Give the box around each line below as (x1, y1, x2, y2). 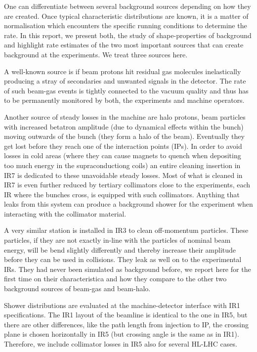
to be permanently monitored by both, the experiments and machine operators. (4, 95, 245, 105)
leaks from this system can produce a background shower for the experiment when (4, 199, 253, 209)
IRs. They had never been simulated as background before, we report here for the (4, 264, 251, 274)
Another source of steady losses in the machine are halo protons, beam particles (4, 111, 246, 122)
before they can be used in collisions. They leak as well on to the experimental (4, 254, 242, 264)
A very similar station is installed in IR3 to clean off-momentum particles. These (4, 225, 249, 235)
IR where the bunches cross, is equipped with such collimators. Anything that (4, 189, 240, 199)
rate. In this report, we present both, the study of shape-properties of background (4, 30, 252, 40)
